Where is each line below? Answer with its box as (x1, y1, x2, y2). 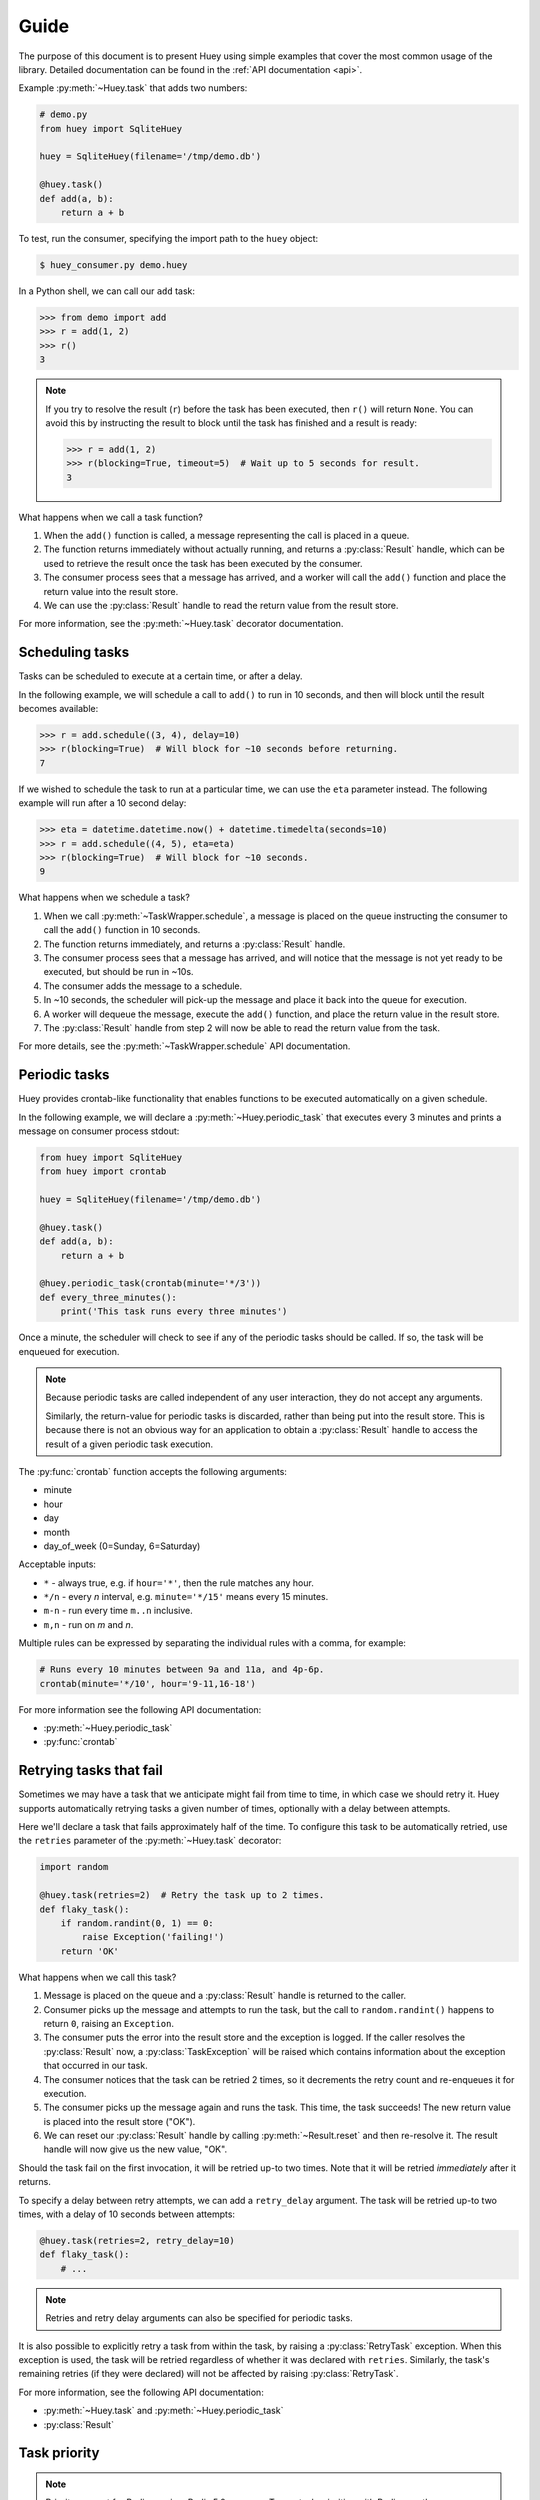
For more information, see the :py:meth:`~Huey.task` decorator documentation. (18, 618, 344, 630)
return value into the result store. (43, 585, 179, 597)
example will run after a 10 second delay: (18, 797, 187, 809)
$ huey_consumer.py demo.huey (39, 260, 188, 271)
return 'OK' (60, 1945, 120, 1957)
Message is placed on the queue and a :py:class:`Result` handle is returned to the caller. (43, 1990, 407, 2002)
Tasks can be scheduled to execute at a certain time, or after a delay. (18, 670, 303, 682)
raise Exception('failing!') (81, 1931, 225, 1943)
